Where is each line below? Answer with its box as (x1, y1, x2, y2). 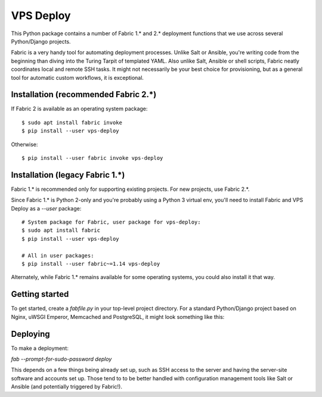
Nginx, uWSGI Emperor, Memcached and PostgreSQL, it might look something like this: (11, 313, 225, 320)
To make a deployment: (11, 345, 69, 352)
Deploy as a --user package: (11, 204, 82, 212)
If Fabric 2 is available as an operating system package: (11, 105, 148, 113)
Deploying (11, 328, 50, 339)
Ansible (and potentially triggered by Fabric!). (11, 383, 122, 390)
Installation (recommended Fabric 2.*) (11, 89, 157, 100)
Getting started (11, 289, 69, 299)
